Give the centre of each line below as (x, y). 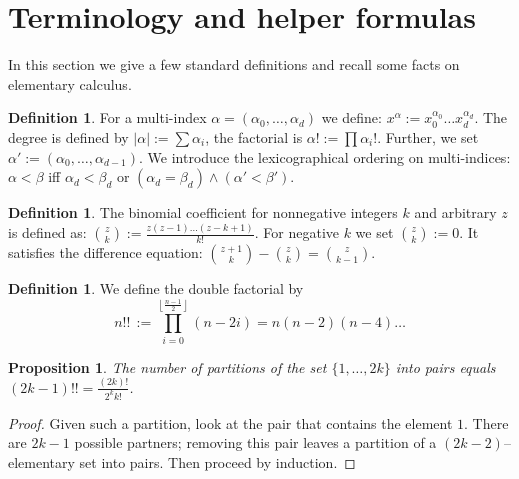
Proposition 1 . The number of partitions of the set (167, 366)
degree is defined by (68, 136)
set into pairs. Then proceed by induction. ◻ (217, 461)
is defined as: (47, 232)
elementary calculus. (70, 83)
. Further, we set (428, 136)
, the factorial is (254, 136)
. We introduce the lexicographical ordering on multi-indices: (325, 156)
